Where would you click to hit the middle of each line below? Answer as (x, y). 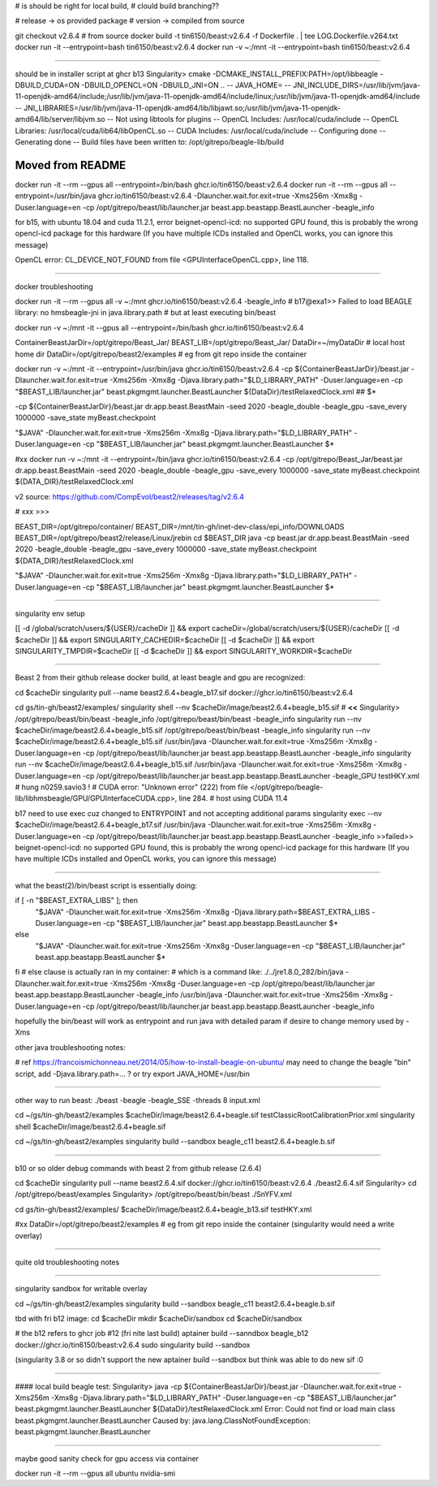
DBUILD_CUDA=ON (47, 84)
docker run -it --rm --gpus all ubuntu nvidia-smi (95, 1473)
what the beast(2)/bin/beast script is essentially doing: (106, 885)
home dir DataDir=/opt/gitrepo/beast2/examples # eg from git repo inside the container (161, 354)
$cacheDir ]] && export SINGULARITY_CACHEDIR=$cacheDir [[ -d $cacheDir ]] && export (165, 640)
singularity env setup (50, 613)
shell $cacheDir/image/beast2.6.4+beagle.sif (90, 1126)
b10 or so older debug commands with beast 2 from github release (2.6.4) (138, 1168)
